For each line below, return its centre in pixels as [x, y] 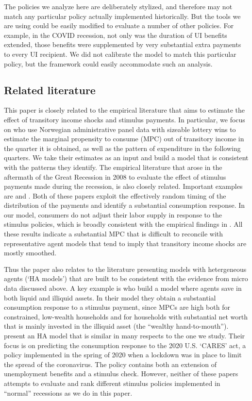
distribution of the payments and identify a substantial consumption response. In [125, 205]
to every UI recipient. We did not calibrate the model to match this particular [120, 54]
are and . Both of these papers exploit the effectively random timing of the [115, 195]
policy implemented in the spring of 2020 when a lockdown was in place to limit [123, 355]
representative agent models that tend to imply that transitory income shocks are [125, 243]
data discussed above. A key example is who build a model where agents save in [123, 288]
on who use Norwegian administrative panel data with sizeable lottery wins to [120, 129]
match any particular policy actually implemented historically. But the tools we [122, 16]
